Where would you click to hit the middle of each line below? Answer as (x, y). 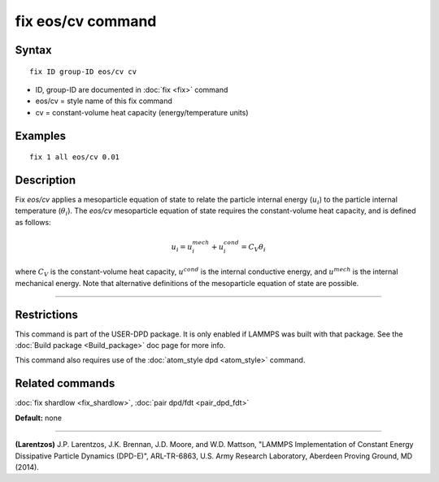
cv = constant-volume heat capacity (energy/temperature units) (142, 112)
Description (46, 180)
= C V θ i (253, 248)
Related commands (65, 383)
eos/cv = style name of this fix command (104, 101)
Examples (41, 135)
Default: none (39, 418)
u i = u (182, 248)
